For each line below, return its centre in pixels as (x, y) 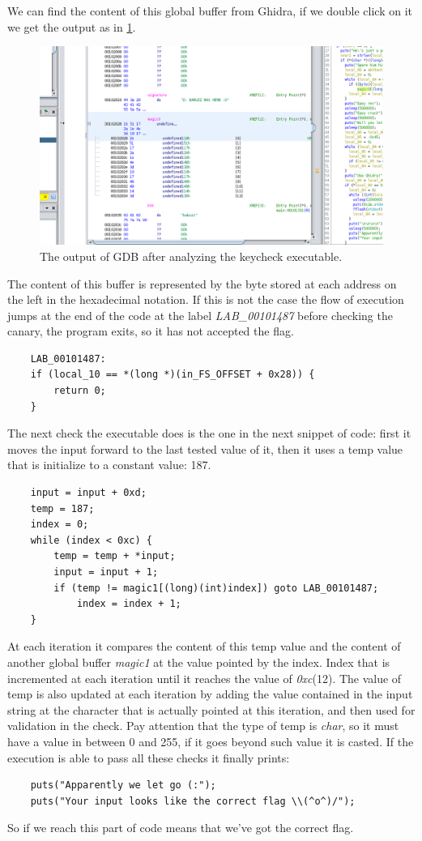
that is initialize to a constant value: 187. (109, 465)
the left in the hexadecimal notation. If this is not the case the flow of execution (206, 299)
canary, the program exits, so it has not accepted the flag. (151, 331)
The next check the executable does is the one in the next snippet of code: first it (209, 433)
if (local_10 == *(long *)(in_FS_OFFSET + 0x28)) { (173, 375)
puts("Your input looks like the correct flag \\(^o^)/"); (193, 801)
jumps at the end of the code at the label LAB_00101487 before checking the (200, 315)
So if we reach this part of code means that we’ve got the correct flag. (181, 828)
